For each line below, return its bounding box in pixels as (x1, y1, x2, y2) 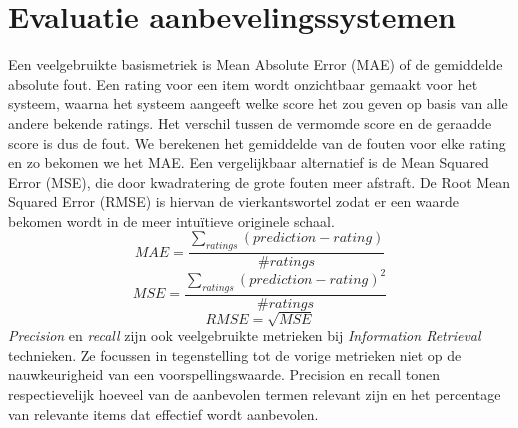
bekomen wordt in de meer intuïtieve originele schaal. (8, 210, 335, 231)
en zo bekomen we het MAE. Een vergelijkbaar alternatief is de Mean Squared (8, 152, 489, 173)
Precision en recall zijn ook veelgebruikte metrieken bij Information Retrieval (8, 325, 481, 346)
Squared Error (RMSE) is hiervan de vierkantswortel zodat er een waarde (8, 191, 460, 212)
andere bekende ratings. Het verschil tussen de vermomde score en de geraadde (8, 112, 492, 133)
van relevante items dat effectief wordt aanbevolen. (8, 403, 319, 424)
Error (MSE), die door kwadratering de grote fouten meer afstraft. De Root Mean (8, 171, 511, 192)
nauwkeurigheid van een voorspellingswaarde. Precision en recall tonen (8, 364, 440, 385)
